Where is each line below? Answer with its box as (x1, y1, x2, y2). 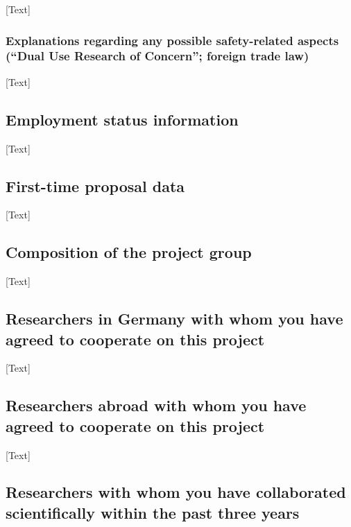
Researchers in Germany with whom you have (6, 308, 343, 329)
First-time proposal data (6, 175, 185, 196)
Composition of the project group (6, 241, 252, 263)
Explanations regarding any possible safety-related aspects (6, 31, 339, 49)
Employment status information (6, 108, 239, 130)
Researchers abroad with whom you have (6, 395, 307, 416)
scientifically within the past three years (6, 501, 300, 523)
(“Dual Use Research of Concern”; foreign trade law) (6, 47, 309, 64)
